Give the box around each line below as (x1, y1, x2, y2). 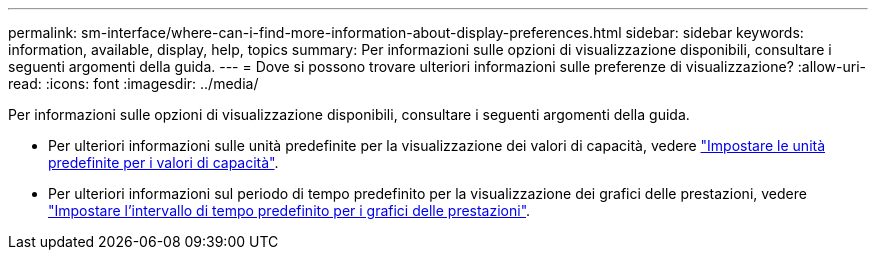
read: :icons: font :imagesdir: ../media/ (8, 75, 259, 92)
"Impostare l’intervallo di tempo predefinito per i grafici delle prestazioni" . (48, 202, 531, 219)
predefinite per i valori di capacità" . (48, 154, 279, 171)
